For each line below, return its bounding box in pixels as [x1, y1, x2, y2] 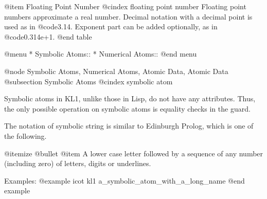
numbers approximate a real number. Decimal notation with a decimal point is [4, 11, 253, 22]
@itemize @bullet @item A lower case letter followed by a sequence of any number [4, 148, 263, 158]
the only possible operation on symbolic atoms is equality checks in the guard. [4, 103, 251, 114]
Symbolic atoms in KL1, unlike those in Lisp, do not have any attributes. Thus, [4, 93, 256, 104]
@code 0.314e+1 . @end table [4, 31, 92, 42]
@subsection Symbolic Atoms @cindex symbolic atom [4, 76, 173, 86]
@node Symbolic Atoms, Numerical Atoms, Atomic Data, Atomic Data [4, 65, 228, 76]
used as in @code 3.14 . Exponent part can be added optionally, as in [4, 21, 218, 32]
